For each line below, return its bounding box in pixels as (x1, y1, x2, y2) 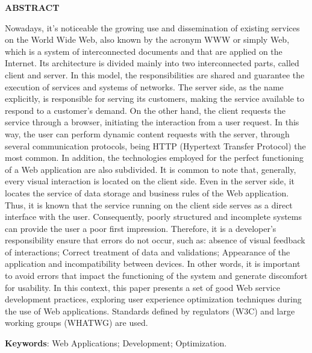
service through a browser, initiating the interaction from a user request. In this (5, 116, 299, 128)
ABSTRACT (5, 1, 60, 13)
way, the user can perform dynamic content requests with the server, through (5, 127, 290, 140)
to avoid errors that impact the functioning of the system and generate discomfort (5, 269, 308, 282)
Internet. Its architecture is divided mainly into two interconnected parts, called (5, 57, 299, 69)
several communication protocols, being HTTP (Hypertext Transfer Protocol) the (5, 139, 306, 152)
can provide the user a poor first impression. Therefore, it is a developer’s (5, 222, 276, 234)
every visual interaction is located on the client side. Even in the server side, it (5, 175, 295, 187)
